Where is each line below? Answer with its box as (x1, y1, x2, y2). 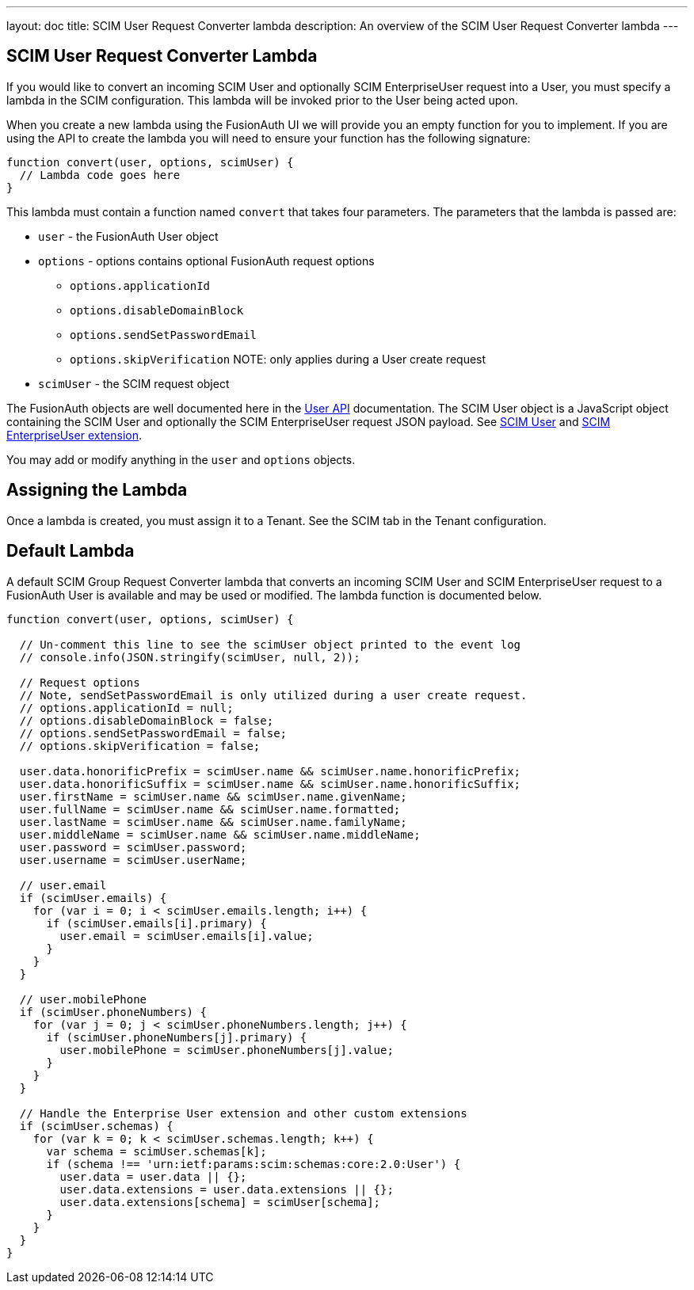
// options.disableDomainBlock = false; (19, 713, 274, 727)
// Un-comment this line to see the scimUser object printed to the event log (19, 637, 521, 651)
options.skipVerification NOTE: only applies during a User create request (70, 352, 486, 366)
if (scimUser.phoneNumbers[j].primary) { (46, 1030, 307, 1044)
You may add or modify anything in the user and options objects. (6, 452, 356, 466)
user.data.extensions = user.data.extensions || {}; (59, 1182, 394, 1196)
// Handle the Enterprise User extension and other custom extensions (19, 1106, 467, 1120)
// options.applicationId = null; (19, 701, 234, 714)
